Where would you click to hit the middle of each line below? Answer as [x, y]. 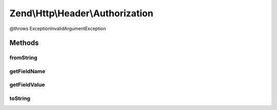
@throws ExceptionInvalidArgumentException [58, 29]
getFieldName [27, 71]
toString [20, 98]
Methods [24, 43]
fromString [24, 58]
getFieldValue [27, 85]
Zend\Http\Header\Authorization [81, 13]
